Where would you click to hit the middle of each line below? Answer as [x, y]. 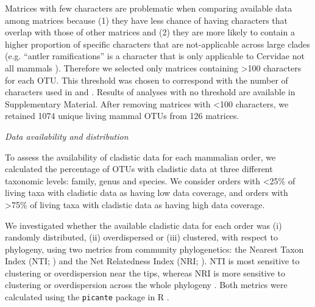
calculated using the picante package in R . [87, 297]
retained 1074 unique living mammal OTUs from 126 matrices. [122, 116]
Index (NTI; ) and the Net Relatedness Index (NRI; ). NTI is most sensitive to [152, 261]
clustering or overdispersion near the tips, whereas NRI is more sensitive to [145, 273]
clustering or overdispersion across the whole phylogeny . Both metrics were [146, 285]
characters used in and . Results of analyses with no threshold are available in [150, 92]
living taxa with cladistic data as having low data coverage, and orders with [147, 193]
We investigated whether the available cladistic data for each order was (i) [143, 225]
